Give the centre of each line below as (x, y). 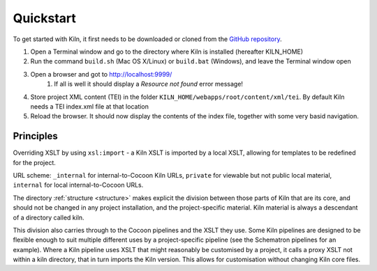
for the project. (34, 162)
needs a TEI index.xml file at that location (90, 106)
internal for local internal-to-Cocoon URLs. (78, 185)
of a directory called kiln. (49, 217)
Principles (36, 136)
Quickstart (45, 18)
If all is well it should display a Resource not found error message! (149, 84)
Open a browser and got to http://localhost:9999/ (101, 74)
